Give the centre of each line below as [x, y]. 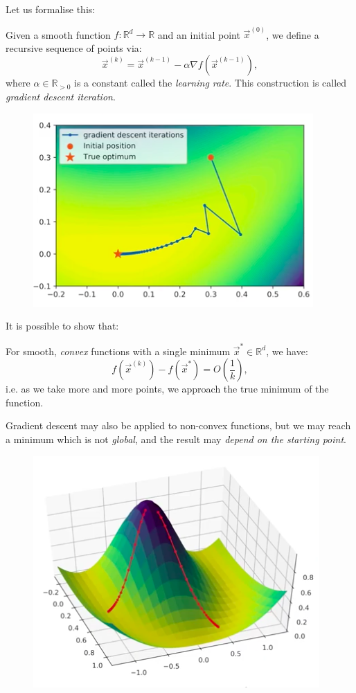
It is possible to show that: [62, 326]
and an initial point [199, 34]
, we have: [287, 351]
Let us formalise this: [51, 9]
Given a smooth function [58, 34]
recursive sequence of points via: [74, 47]
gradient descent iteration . [61, 97]
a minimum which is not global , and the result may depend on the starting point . [176, 439]
